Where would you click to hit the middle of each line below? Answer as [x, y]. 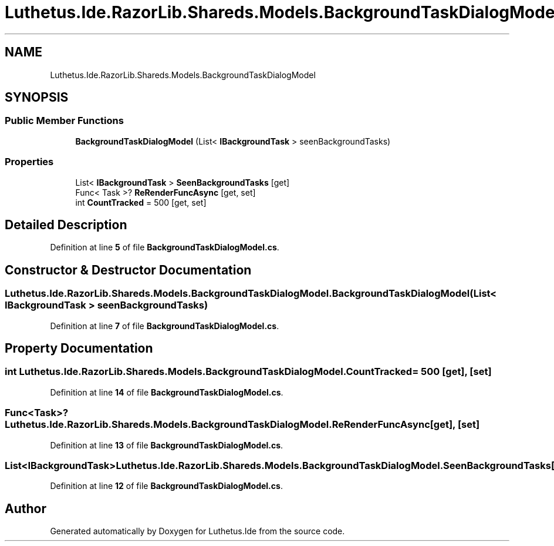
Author [26, 508]
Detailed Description [66, 225]
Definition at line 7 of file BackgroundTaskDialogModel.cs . [165, 326]
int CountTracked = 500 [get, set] [141, 202]
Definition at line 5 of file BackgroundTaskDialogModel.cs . [165, 247]
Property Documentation [79, 349]
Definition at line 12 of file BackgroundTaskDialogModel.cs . [166, 486]
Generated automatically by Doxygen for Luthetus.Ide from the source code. [197, 531]
